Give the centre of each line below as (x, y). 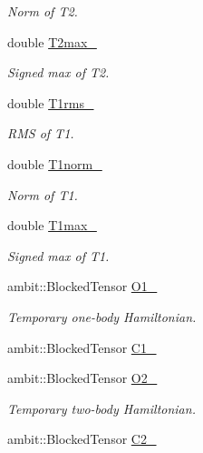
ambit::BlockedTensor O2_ (82, 378)
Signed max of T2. (58, 72)
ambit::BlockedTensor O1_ (82, 286)
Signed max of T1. (58, 255)
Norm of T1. (43, 194)
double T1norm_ (55, 163)
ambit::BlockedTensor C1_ (82, 347)
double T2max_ (52, 41)
